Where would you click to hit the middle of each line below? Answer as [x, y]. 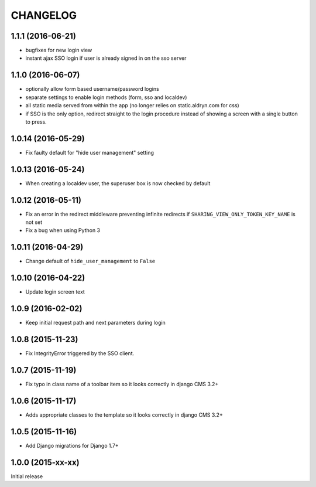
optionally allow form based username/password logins [92, 89]
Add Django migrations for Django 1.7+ [72, 445]
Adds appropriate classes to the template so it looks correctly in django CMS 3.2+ [124, 415]
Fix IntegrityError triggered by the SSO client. [80, 353]
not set [34, 222]
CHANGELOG [44, 15]
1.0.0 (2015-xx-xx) [45, 462]
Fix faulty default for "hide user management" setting [90, 152]
